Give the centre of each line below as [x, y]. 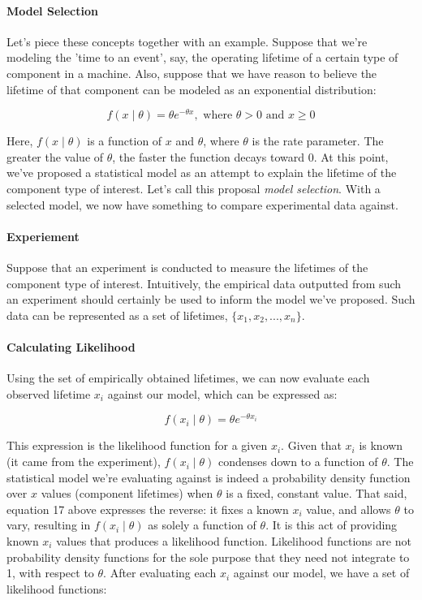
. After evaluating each [160, 573]
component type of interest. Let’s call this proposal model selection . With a [194, 189]
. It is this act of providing [332, 525]
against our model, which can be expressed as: [222, 393]
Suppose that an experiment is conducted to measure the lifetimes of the [187, 268]
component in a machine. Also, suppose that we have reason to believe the [192, 73]
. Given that [311, 445]
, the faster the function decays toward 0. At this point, [250, 156]
